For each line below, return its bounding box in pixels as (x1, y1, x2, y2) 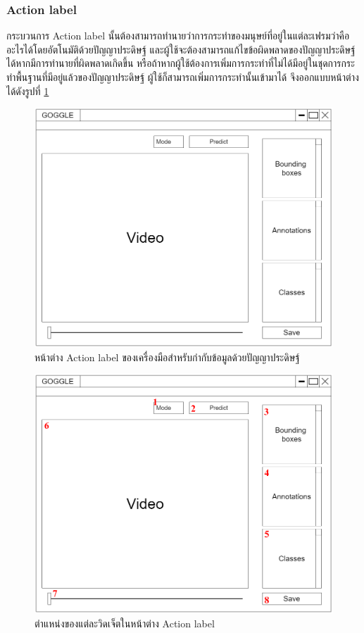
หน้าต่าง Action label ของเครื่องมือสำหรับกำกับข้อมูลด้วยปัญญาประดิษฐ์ (34, 349, 300, 364)
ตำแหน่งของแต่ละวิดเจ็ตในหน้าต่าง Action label (34, 615, 215, 630)
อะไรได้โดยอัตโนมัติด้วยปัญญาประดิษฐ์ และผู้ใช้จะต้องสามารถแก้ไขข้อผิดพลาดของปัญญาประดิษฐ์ (6, 42, 356, 56)
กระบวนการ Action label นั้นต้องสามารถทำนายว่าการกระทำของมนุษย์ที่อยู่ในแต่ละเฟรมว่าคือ (6, 28, 350, 43)
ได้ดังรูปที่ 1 (6, 83, 49, 98)
